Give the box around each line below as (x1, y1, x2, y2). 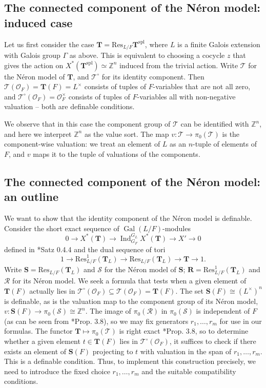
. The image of (85, 305, 131, 316)
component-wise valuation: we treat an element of (4, 138, 160, 149)
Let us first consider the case (4, 38, 94, 49)
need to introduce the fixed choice (4, 365, 110, 376)
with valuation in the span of (140, 345, 232, 356)
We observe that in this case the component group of (4, 118, 171, 129)
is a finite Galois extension (177, 38, 260, 49)
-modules (162, 222, 191, 233)
